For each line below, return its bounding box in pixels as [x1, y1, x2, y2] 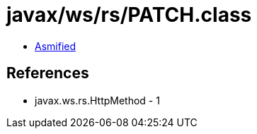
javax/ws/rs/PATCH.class [6, 3, 252, 27]
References [6, 64, 89, 83]
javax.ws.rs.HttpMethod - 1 [35, 94, 160, 106]
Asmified [35, 39, 76, 52]
